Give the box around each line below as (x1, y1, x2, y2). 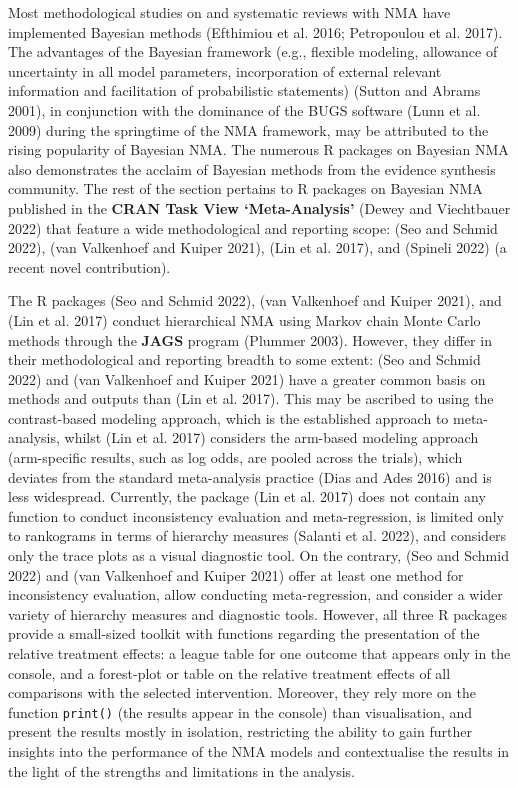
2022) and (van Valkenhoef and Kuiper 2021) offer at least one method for (8, 564, 464, 585)
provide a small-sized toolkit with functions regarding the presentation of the (8, 623, 480, 644)
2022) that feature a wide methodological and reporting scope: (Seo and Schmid (8, 217, 498, 238)
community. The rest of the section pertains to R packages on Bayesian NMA (8, 178, 483, 199)
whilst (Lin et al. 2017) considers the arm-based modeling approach (64, 427, 479, 448)
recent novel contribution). (8, 256, 171, 277)
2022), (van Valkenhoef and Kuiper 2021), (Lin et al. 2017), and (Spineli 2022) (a (8, 237, 507, 258)
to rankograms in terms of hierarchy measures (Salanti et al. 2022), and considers (8, 525, 507, 546)
